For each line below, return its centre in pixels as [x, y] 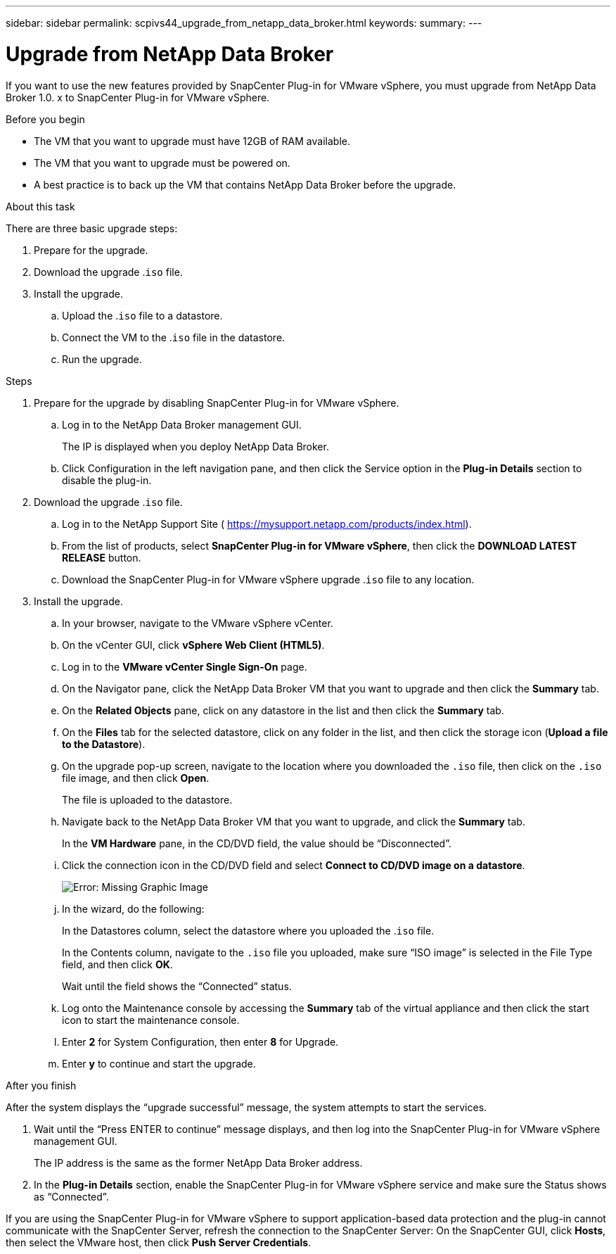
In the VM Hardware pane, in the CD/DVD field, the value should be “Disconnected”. [257, 843]
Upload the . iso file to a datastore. [142, 315]
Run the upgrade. [102, 359]
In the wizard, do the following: [133, 908]
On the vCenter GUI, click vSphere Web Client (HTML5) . [193, 645]
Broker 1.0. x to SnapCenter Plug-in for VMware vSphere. [138, 97]
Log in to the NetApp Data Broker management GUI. [182, 424]
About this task [40, 206]
